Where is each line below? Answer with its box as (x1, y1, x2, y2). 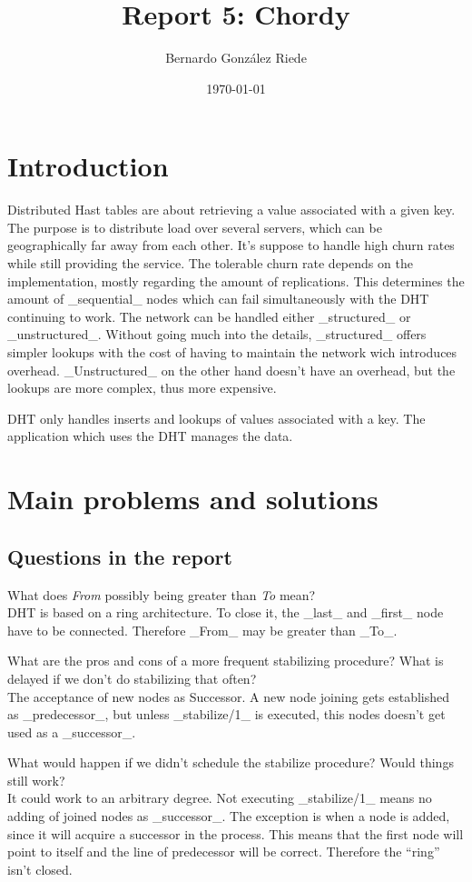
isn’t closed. (7, 859, 73, 878)
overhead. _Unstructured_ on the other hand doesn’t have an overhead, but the (7, 360, 456, 379)
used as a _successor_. (7, 722, 136, 741)
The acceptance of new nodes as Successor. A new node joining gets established (7, 687, 450, 706)
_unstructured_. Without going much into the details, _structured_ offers (7, 325, 427, 344)
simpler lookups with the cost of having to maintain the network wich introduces (7, 343, 457, 361)
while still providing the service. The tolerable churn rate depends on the (7, 254, 413, 273)
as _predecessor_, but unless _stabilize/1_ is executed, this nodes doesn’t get (7, 705, 446, 724)
